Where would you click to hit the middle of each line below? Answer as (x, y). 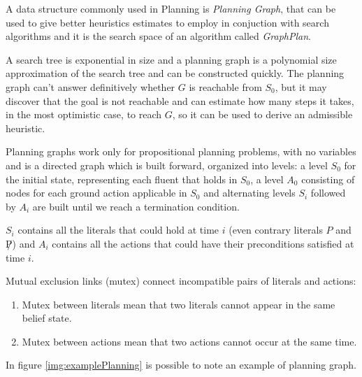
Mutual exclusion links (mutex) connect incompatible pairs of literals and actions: (181, 281)
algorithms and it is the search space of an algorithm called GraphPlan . (159, 36)
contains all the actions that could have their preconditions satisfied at (203, 243)
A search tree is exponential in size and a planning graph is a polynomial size (171, 59)
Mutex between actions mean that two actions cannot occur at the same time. (189, 341)
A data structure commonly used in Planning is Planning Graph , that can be (171, 8)
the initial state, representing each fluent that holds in (122, 179)
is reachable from (225, 86)
